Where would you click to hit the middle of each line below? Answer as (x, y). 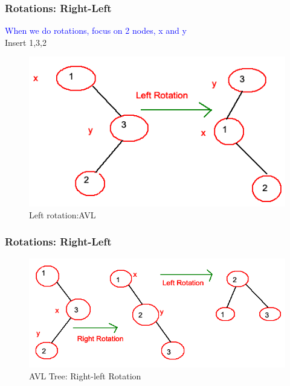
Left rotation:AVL (63, 214)
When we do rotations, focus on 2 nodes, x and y (96, 30)
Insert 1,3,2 (26, 42)
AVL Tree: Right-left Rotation (85, 375)
